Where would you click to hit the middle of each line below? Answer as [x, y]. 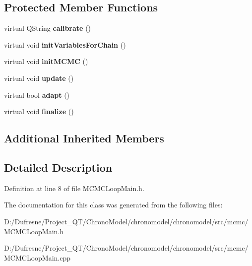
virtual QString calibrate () [48, 28]
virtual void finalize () [39, 111]
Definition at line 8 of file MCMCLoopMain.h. [74, 188]
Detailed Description [58, 167]
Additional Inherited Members [84, 138]
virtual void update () [39, 78]
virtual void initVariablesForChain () [65, 44]
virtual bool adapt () [37, 95]
